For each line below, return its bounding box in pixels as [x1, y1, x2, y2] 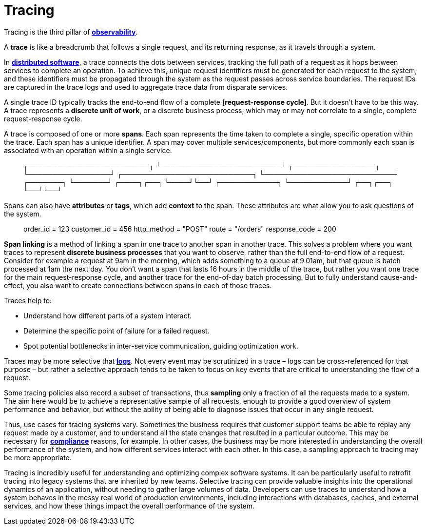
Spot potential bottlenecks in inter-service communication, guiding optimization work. [23, 341, 299, 350]
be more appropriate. [4, 453, 72, 462]
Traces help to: [4, 296, 52, 305]
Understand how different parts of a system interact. [23, 311, 192, 320]
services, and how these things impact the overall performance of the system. [4, 501, 255, 510]
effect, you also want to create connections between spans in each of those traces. [4, 281, 272, 290]
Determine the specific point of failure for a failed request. [23, 326, 210, 335]
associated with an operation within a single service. [4, 146, 172, 155]
